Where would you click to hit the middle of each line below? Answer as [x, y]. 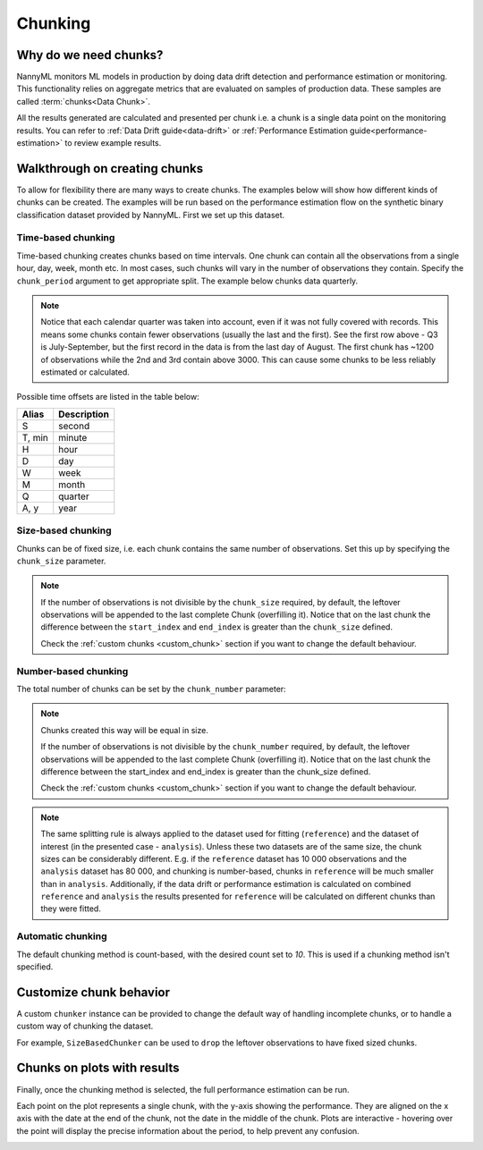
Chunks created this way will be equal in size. [125, 730]
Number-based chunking [72, 671]
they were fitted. [71, 909]
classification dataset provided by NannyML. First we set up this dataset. [151, 215]
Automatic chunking [62, 936]
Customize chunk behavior [93, 992]
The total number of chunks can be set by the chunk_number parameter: [151, 689]
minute [73, 437]
